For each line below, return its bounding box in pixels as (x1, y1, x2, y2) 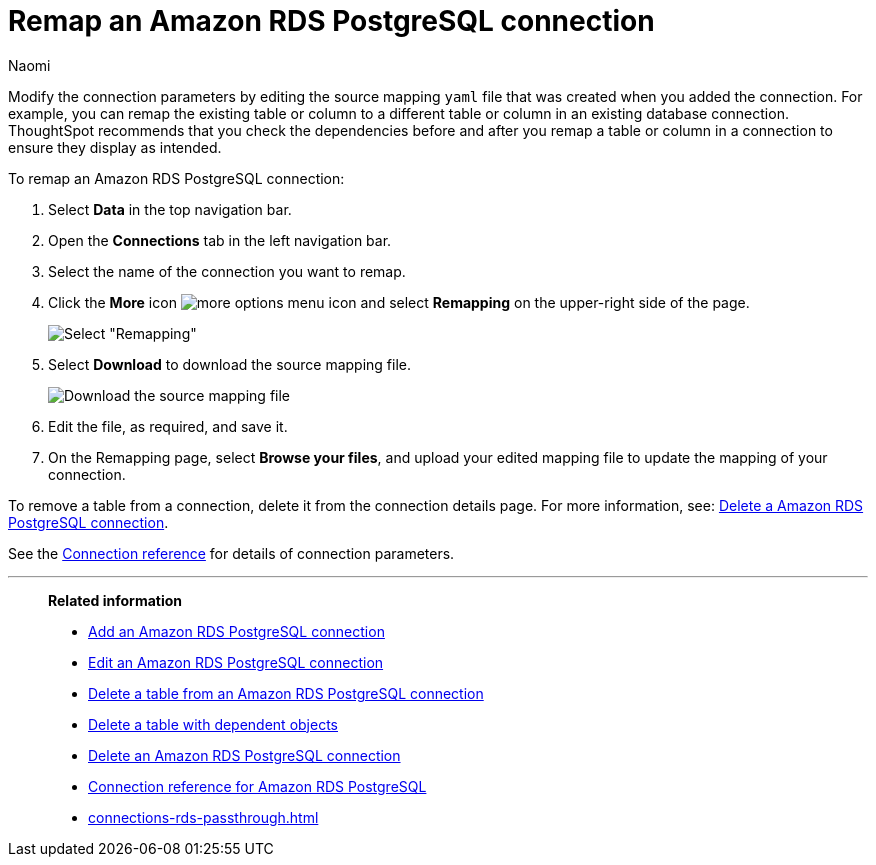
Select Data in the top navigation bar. (48, 200, 292, 218)
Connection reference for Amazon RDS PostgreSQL (88, 777, 427, 795)
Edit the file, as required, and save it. (48, 417, 288, 435)
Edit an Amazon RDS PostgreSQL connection (88, 653, 384, 671)
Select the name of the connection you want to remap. (48, 262, 406, 280)
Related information (48, 591, 183, 609)
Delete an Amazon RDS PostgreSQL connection (88, 746, 401, 764)
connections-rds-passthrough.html (88, 808, 319, 826)
